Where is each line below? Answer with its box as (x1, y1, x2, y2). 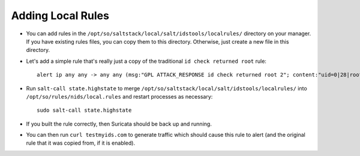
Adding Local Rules (11, 9, 109, 22)
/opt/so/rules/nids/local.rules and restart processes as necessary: (26, 93, 213, 100)
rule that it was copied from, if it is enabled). (26, 139, 135, 146)
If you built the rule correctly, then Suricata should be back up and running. (26, 120, 212, 127)
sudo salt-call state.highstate (37, 107, 132, 114)
